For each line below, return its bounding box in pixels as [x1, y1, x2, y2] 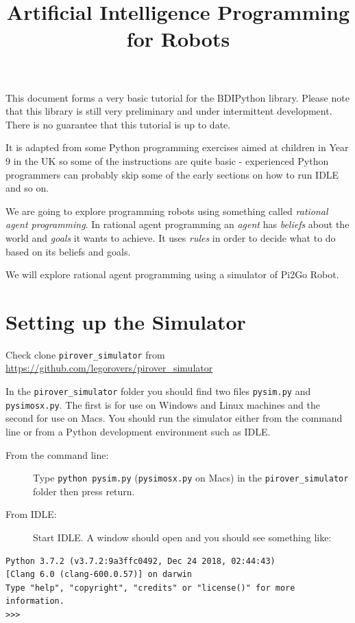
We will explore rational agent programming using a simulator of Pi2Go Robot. [5, 267, 339, 282]
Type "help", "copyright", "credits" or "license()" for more [5, 582, 295, 593]
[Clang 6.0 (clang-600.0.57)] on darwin [5, 569, 193, 580]
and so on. [5, 181, 49, 195]
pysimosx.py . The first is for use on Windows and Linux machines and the [5, 397, 320, 411]
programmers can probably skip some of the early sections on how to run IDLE [5, 167, 339, 181]
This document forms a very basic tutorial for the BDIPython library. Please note [5, 90, 350, 104]
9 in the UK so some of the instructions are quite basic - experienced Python [5, 153, 329, 168]
